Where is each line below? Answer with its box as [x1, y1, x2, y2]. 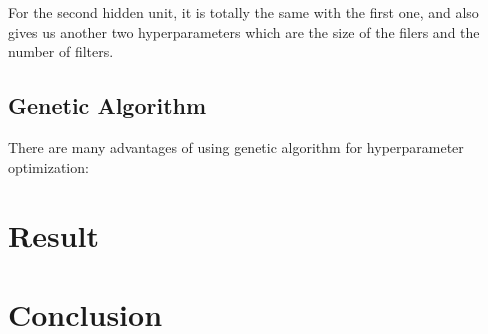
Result [8, 215, 99, 256]
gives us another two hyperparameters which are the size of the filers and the [8, 21, 480, 42]
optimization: [8, 156, 89, 177]
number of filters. [8, 41, 114, 62]
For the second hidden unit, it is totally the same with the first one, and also [8, 2, 479, 22]
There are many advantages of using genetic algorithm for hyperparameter [8, 136, 464, 157]
